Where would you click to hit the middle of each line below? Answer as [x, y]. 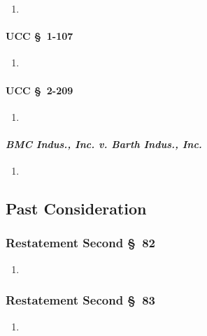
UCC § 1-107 [40, 36]
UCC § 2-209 [40, 90]
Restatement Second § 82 [80, 243]
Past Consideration [76, 209]
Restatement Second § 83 [80, 300]
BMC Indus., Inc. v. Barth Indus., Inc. [104, 144]
